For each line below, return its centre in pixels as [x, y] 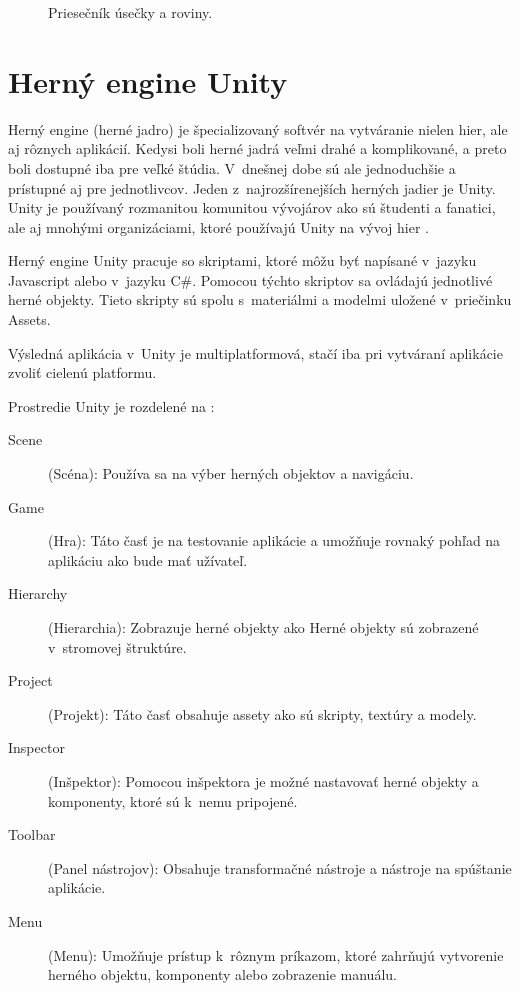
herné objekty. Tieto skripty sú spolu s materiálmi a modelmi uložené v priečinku [260, 299]
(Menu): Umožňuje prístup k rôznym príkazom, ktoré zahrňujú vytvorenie [276, 954]
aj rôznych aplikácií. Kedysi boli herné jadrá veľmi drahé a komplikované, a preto [257, 148]
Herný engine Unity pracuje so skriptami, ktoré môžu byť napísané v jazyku [242, 260]
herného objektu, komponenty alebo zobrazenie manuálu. [222, 974]
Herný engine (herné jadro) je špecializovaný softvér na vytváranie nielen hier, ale [258, 128]
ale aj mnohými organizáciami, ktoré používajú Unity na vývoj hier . [218, 226]
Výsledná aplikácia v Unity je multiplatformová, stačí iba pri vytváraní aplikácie [255, 352]
